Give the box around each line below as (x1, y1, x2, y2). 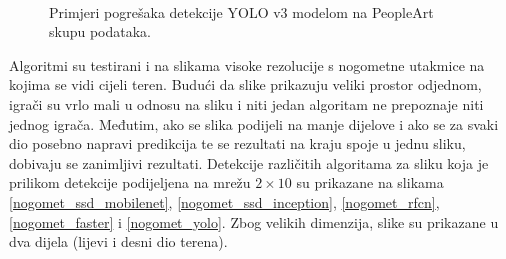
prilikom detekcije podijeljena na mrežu (9, 172, 251, 193)
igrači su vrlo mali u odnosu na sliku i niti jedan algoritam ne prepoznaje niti (9, 93, 484, 114)
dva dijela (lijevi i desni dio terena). (9, 231, 228, 252)
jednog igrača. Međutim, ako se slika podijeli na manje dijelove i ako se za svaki (9, 113, 499, 134)
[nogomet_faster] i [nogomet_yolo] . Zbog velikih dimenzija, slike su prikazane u (9, 211, 499, 232)
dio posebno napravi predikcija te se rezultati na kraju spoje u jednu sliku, (9, 133, 466, 154)
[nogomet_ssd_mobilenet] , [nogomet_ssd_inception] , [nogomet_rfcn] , (9, 191, 440, 212)
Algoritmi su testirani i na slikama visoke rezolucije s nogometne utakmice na (9, 54, 485, 75)
